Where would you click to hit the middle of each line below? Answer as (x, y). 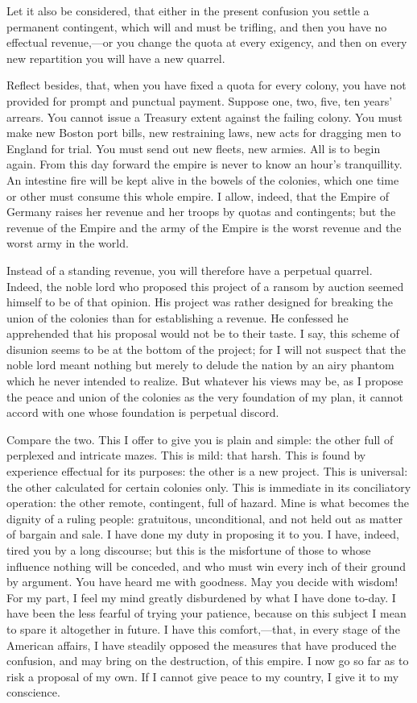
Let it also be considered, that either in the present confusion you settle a (188, 10)
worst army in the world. (68, 243)
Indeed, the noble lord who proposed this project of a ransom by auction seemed (205, 286)
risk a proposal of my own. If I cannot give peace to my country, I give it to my (203, 676)
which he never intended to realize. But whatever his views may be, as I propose (205, 381)
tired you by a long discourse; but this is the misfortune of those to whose (189, 550)
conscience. (33, 692)
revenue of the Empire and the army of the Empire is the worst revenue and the (204, 227)
